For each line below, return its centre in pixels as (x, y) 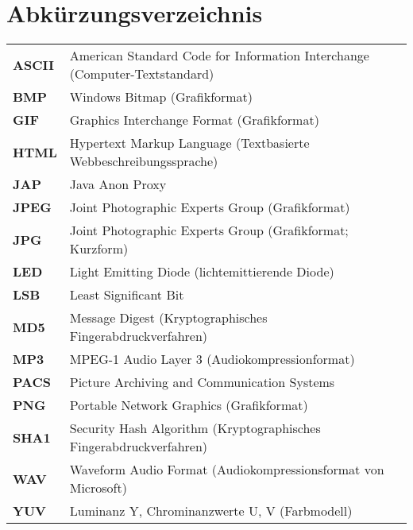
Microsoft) (98, 488)
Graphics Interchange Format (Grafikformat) (194, 120)
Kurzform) (99, 249)
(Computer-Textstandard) (142, 74)
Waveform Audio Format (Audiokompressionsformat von (227, 470)
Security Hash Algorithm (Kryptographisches (195, 428)
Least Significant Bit (127, 295)
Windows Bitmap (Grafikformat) (161, 97)
